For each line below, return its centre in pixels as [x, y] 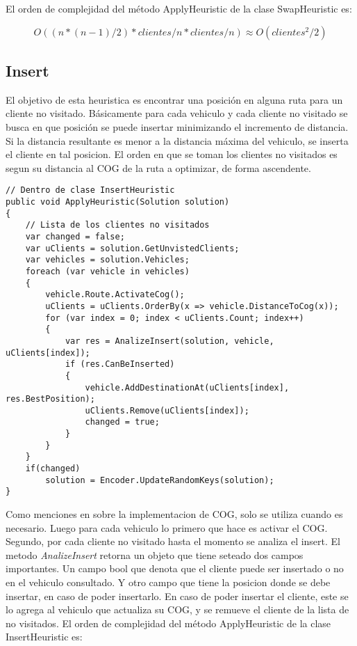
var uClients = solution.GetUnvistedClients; [132, 248]
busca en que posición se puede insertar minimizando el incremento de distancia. [177, 126]
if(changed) [53, 469]
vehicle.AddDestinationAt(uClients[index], [187, 387]
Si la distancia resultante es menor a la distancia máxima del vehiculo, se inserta [177, 140]
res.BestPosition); [50, 399]
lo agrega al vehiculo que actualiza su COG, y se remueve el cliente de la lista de [177, 609]
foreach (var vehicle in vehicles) [107, 271]
